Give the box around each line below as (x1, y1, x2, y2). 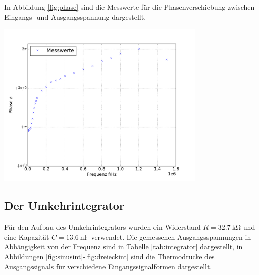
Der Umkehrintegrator (4, 198, 124, 213)
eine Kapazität (4, 231, 49, 242)
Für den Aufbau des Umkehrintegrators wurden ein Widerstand (4, 222, 201, 232)
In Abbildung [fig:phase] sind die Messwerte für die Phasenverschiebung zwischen (4, 2, 255, 12)
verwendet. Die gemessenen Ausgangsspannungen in (91, 231, 251, 242)
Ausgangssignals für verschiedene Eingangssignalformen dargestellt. (4, 261, 212, 271)
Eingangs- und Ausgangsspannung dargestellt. (4, 11, 146, 22)
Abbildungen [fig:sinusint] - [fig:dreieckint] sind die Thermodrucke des (4, 251, 215, 262)
